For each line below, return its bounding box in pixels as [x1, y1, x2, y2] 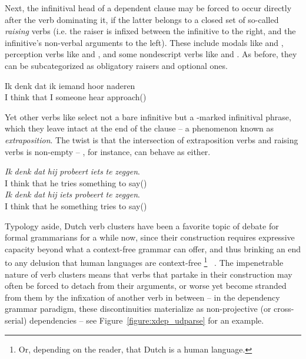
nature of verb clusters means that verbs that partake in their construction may [5, 268, 292, 280]
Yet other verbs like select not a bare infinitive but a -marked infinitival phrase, [5, 110, 291, 123]
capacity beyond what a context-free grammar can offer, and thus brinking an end [5, 242, 301, 255]
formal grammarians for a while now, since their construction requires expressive [5, 231, 295, 243]
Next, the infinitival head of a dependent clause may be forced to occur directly [5, 2, 292, 14]
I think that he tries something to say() [5, 176, 147, 189]
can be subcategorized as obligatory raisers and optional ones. [5, 59, 228, 71]
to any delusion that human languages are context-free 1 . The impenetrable [5, 255, 284, 268]
